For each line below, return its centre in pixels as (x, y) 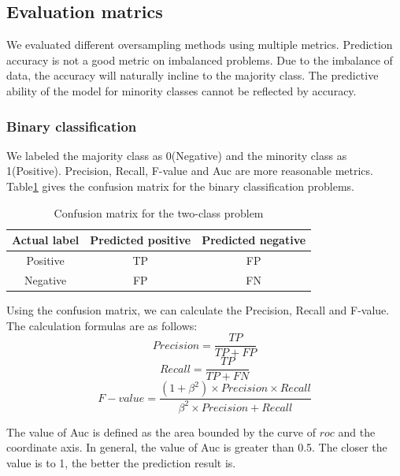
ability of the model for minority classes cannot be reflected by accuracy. (181, 90)
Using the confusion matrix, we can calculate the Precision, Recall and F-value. (198, 309)
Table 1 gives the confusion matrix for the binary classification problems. (180, 186)
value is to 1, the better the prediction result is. (121, 462)
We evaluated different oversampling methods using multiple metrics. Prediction (200, 45)
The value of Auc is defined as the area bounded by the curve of (161, 431)
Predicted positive (141, 240)
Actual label (46, 240)
